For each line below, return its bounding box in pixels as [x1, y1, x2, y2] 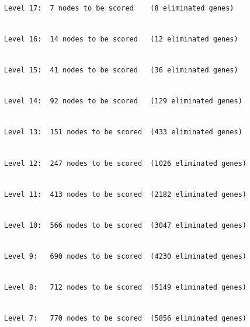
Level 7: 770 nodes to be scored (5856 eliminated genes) [4, 314, 247, 323]
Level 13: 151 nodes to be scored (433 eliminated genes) [4, 128, 242, 137]
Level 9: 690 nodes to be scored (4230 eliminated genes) [4, 252, 247, 261]
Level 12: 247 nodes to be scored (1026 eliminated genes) [4, 159, 247, 168]
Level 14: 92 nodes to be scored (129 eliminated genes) [4, 97, 242, 106]
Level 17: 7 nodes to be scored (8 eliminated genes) [4, 4, 234, 12]
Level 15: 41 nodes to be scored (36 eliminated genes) [4, 65, 238, 74]
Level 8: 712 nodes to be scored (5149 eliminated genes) [4, 283, 247, 292]
